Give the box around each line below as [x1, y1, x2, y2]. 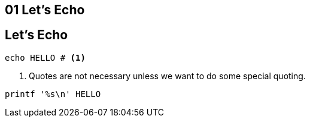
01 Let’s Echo [5, 2, 85, 17]
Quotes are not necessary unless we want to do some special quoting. [29, 70, 306, 81]
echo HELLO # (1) [5, 52, 86, 62]
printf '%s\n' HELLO [5, 89, 101, 99]
